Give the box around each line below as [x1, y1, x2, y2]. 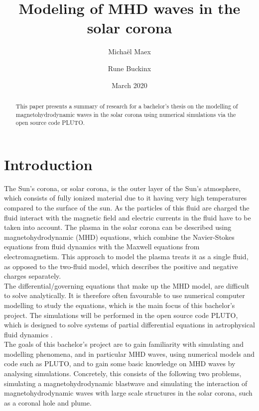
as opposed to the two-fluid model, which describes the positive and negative [4, 261, 238, 271]
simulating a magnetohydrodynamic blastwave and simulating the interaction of [4, 378, 248, 388]
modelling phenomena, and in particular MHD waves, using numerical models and [4, 348, 255, 359]
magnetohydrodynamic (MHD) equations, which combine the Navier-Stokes [4, 231, 235, 242]
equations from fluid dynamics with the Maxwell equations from [4, 241, 200, 252]
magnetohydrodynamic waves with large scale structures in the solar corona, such [4, 388, 253, 398]
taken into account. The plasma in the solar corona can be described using [4, 222, 232, 232]
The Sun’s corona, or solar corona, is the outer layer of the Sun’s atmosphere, [4, 183, 241, 193]
